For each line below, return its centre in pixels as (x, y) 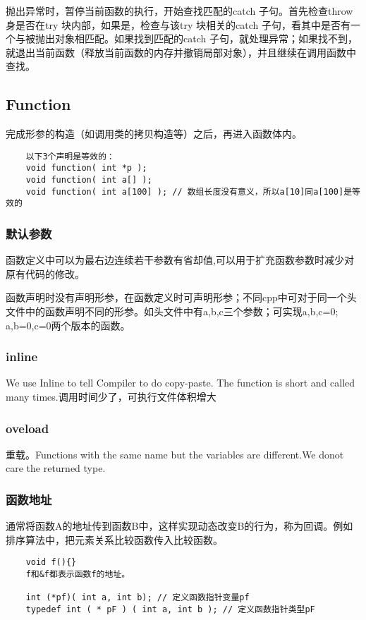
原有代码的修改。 (45, 273)
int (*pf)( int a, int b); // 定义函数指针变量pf (138, 598)
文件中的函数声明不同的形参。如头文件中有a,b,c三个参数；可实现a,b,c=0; (172, 311)
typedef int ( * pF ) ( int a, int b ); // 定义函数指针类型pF (170, 610)
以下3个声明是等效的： (70, 156)
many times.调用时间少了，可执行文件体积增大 (111, 397)
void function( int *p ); (86, 168)
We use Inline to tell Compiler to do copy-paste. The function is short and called (181, 383)
